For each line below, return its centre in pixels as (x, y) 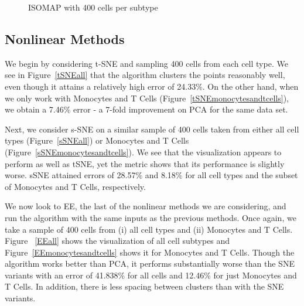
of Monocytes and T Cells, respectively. (75, 186)
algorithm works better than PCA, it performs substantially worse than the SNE (150, 263)
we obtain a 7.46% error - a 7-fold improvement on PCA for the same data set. (146, 109)
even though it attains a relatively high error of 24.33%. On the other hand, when (152, 86)
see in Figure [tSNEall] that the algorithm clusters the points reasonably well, (145, 75)
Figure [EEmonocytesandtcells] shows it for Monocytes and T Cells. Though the (150, 252)
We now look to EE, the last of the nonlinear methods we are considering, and (146, 206)
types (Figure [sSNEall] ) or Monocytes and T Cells (97, 140)
